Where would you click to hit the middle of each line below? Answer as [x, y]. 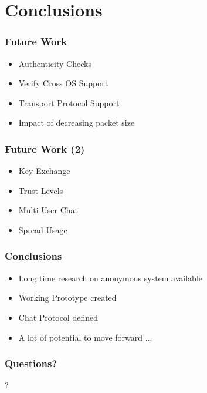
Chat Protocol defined [58, 317]
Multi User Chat [48, 210]
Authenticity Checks [55, 63]
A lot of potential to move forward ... [85, 337]
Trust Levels [41, 190]
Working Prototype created [67, 298]
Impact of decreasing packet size [77, 122]
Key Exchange [44, 171]
